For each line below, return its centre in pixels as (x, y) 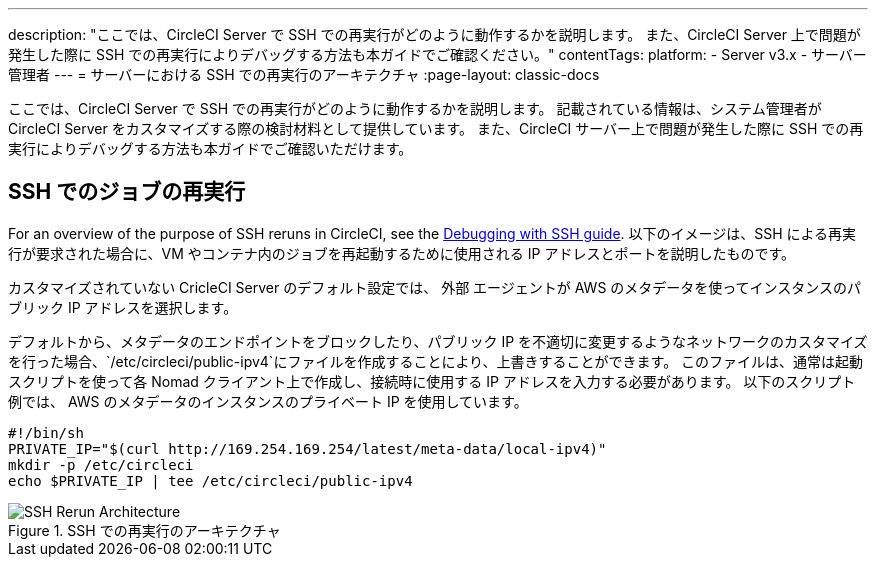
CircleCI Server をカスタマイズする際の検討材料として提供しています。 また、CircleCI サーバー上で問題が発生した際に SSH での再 (436, 128)
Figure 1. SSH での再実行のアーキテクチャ (144, 530)
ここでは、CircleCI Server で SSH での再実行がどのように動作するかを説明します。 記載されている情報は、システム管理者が (415, 108)
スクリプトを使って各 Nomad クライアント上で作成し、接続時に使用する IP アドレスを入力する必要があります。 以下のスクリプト (432, 381)
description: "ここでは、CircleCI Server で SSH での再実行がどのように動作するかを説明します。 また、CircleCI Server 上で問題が (434, 34)
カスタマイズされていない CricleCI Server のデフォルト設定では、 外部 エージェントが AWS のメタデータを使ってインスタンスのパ (435, 287)
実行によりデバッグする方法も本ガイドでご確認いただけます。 (210, 148)
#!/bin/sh (46, 432)
